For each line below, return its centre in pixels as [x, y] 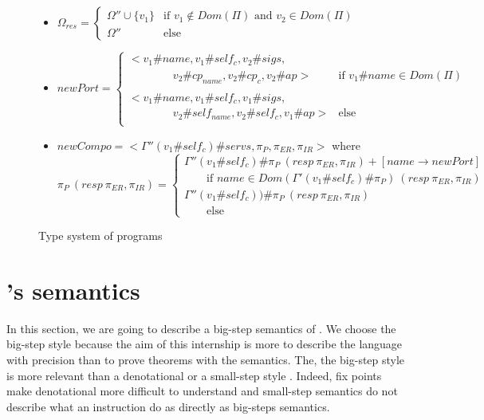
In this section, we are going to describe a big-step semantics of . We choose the [201, 328]
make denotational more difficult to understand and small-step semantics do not [202, 391]
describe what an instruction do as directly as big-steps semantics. [168, 406]
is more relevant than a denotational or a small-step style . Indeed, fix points [194, 375]
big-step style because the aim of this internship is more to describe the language [205, 344]
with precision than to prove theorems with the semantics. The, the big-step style [206, 359]
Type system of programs [100, 236]
